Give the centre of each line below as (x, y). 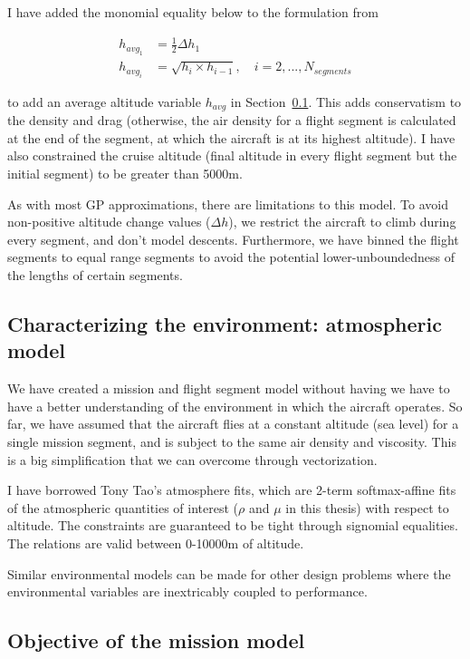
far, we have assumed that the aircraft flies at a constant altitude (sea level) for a (233, 424)
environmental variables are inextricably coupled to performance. (187, 591)
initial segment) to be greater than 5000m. (125, 173)
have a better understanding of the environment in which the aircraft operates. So (235, 406)
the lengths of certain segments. (95, 274)
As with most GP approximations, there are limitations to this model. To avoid (228, 204)
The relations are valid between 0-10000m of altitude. (156, 543)
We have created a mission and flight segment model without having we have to (229, 388)
